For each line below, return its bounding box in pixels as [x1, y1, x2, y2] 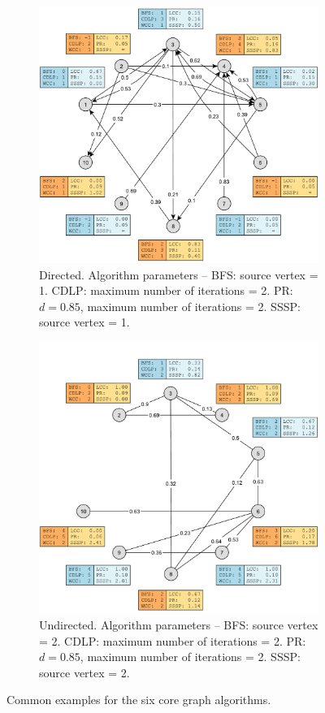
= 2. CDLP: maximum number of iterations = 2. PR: [39, 632, 306, 649]
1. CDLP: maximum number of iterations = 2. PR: [39, 282, 293, 299]
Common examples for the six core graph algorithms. [6, 691, 271, 708]
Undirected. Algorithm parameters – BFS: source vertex [39, 616, 318, 633]
